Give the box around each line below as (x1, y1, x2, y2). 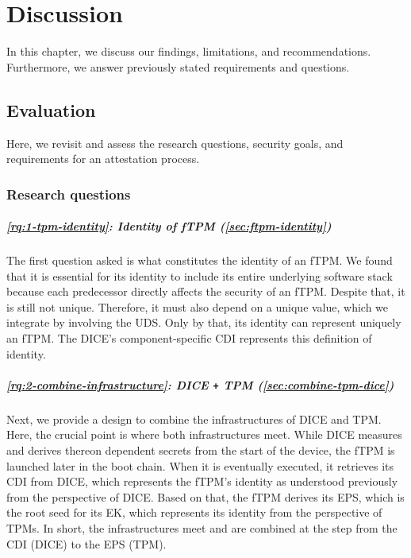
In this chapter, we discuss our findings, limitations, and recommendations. (6, 43, 371, 60)
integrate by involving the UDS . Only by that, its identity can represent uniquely (6, 314, 401, 331)
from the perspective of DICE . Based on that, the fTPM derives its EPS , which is (6, 488, 405, 505)
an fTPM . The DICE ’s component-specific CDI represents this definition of (6, 330, 372, 347)
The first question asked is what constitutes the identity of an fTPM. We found (6, 252, 393, 269)
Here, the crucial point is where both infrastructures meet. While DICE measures (6, 426, 402, 443)
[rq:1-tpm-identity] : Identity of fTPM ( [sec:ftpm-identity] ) (6, 218, 332, 234)
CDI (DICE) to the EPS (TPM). (6, 535, 167, 552)
